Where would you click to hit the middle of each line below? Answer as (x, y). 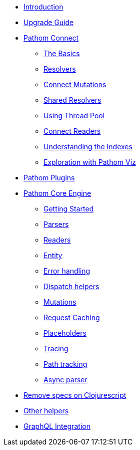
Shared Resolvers (72, 100)
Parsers (56, 224)
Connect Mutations (75, 84)
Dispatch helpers (71, 286)
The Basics (62, 53)
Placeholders (65, 333)
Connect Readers (72, 131)
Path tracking (65, 364)
